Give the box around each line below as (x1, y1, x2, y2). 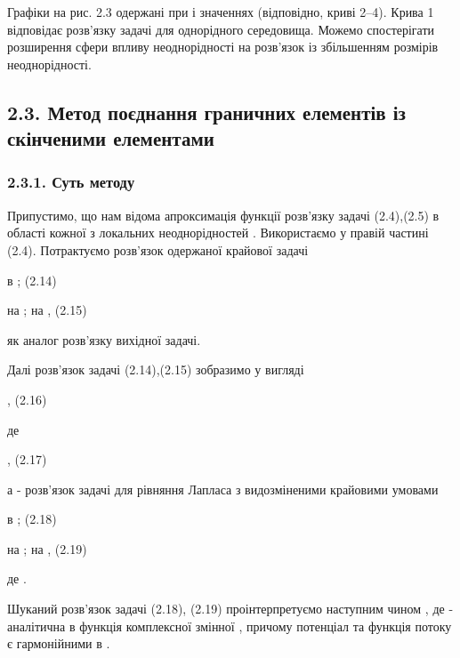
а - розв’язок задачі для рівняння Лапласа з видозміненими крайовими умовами (7, 479, 439, 498)
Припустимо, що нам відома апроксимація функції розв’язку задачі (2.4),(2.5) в (7, 205, 440, 224)
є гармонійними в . (7, 634, 110, 653)
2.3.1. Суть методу (7, 171, 135, 193)
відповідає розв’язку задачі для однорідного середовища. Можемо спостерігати (7, 20, 435, 38)
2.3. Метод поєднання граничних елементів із (7, 98, 407, 125)
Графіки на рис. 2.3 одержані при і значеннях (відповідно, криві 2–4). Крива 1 (7, 3, 434, 20)
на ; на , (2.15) (7, 301, 87, 319)
